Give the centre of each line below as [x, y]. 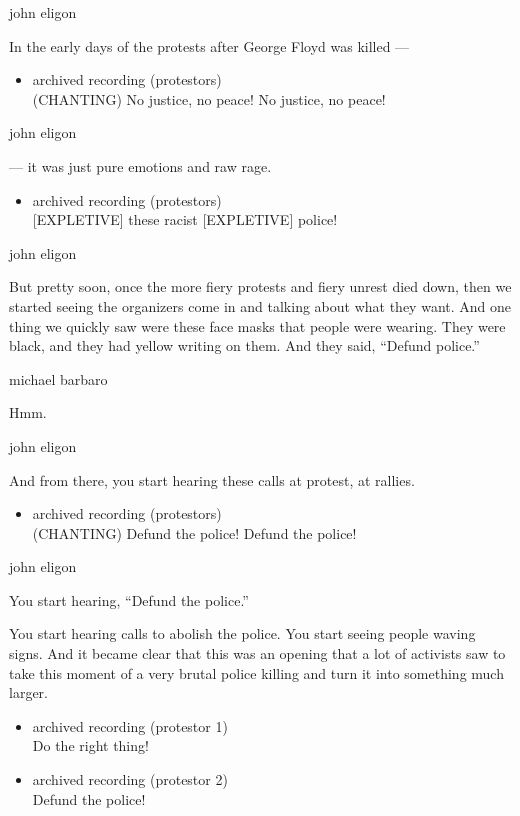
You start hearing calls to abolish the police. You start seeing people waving [242, 633]
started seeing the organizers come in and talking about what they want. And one [260, 305]
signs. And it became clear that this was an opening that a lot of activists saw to [257, 653]
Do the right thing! [90, 745]
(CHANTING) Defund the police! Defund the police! [194, 532]
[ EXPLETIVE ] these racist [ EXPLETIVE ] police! [185, 219]
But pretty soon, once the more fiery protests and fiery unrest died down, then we [260, 286]
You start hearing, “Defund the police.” [129, 599]
